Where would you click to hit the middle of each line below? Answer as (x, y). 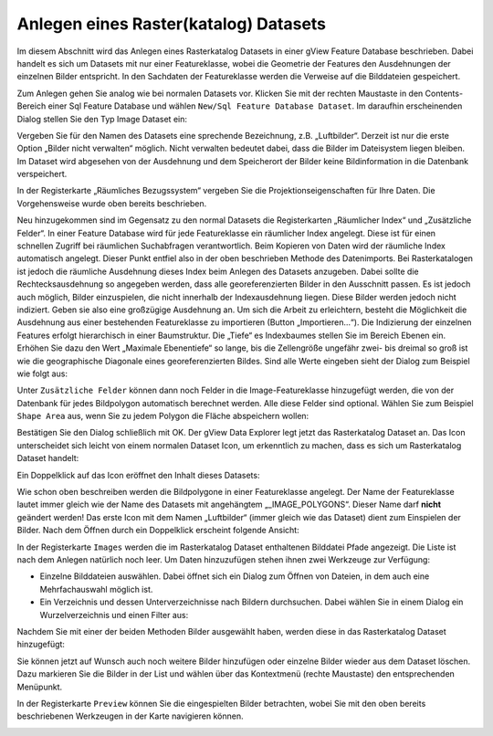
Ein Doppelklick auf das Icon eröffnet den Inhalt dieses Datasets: (138, 475)
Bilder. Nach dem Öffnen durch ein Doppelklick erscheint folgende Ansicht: (158, 531)
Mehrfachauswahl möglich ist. (96, 589)
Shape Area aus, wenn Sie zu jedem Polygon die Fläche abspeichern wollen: (163, 416)
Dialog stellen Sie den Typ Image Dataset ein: (102, 119)
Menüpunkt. (40, 687)
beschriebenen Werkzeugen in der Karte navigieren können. (130, 716)
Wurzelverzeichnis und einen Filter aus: (114, 615)
